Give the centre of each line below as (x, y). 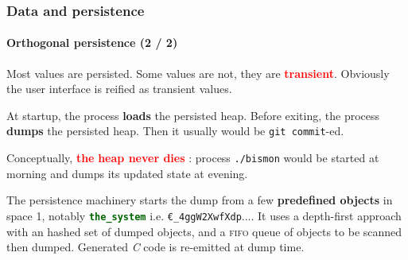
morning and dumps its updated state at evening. (127, 173)
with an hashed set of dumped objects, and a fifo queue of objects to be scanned (204, 231)
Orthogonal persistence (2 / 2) (92, 43)
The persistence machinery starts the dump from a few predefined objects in (200, 200)
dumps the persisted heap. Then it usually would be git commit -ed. (175, 131)
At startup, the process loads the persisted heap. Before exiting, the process (193, 115)
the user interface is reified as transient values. (119, 89)
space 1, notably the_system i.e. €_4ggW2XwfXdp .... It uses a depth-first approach (204, 215)
